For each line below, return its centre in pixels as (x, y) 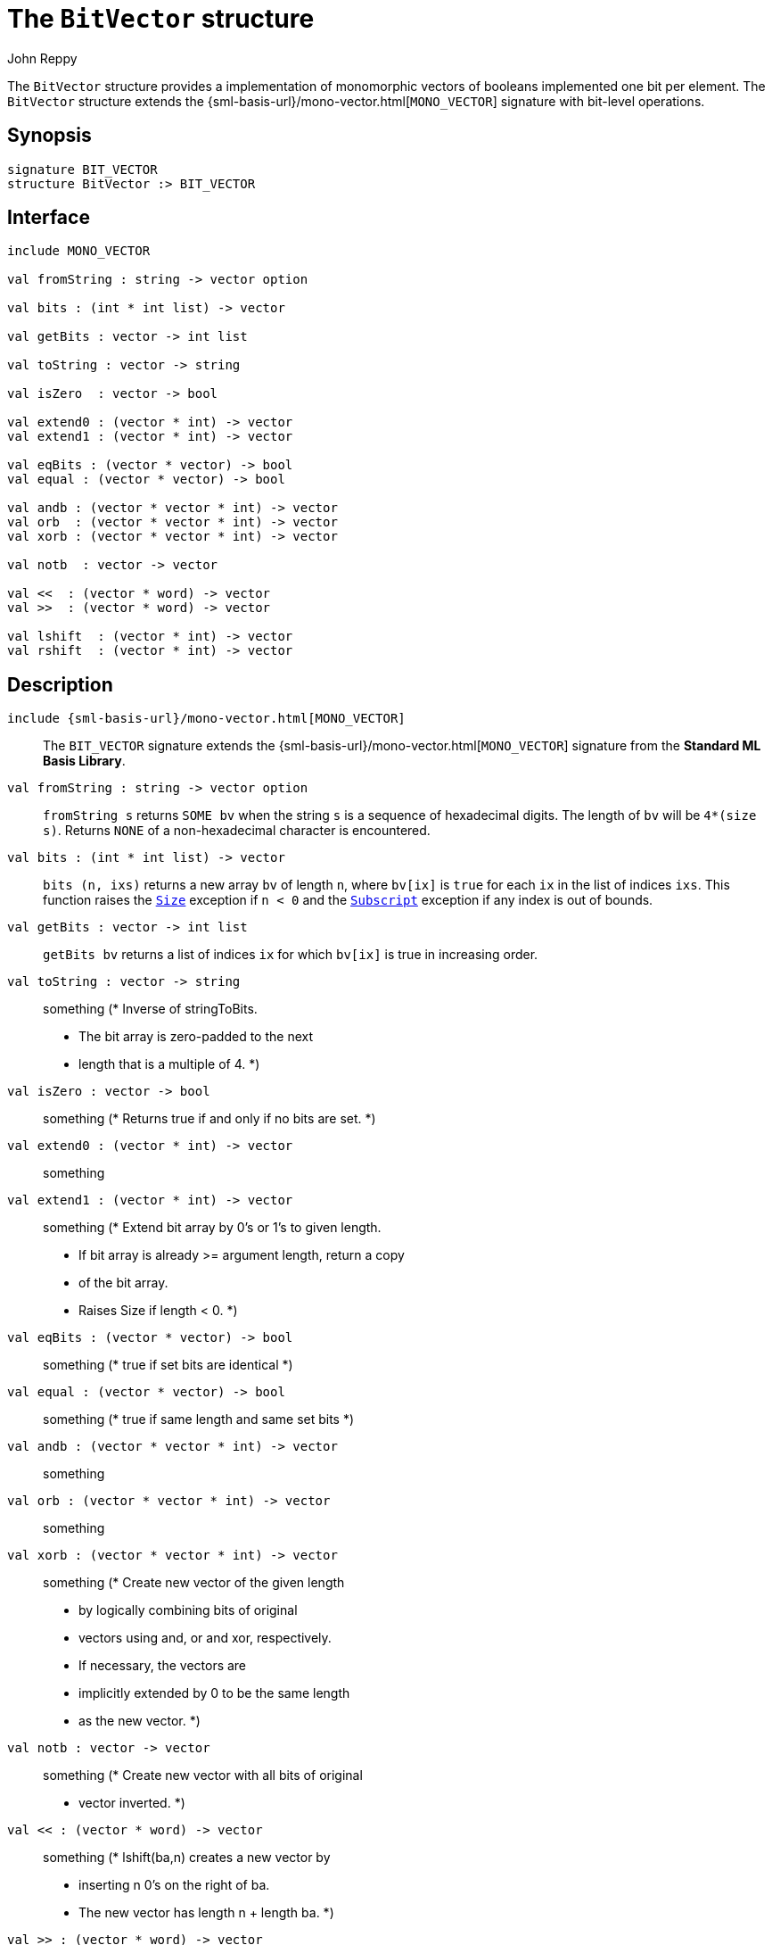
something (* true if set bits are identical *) (168, 1365)
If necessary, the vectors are (163, 1666)
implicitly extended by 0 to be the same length (214, 1693)
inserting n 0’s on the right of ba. (174, 1885)
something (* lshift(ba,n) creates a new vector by (187, 1858)
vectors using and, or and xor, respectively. (205, 1638)
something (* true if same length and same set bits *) (199, 1419)
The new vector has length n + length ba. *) (206, 1913)
